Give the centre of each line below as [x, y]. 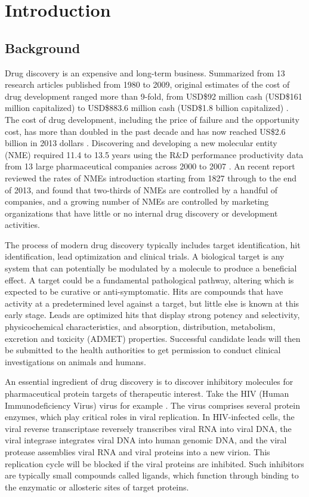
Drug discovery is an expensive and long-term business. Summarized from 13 [145, 72]
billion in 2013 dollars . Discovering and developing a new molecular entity [141, 143]
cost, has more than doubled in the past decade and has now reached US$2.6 [145, 131]
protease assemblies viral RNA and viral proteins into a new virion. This [137, 451]
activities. [22, 225]
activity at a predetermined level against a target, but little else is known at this [152, 303]
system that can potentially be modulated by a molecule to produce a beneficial [151, 268]
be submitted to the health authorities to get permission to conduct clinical [143, 350]
